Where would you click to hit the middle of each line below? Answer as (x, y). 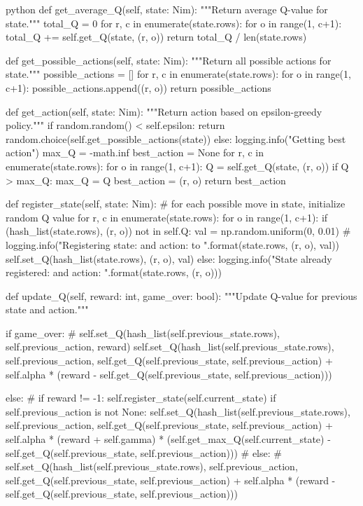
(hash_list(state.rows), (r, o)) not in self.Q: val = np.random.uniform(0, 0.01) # (178, 231)
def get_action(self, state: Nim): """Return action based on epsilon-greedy (164, 111)
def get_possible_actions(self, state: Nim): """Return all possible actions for (169, 60)
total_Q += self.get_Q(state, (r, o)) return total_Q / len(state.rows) (156, 37)
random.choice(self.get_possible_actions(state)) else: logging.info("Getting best (176, 138)
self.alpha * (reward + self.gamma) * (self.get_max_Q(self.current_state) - (168, 439)
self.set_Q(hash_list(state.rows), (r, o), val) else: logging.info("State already (169, 258)
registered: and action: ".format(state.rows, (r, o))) (114, 272)
